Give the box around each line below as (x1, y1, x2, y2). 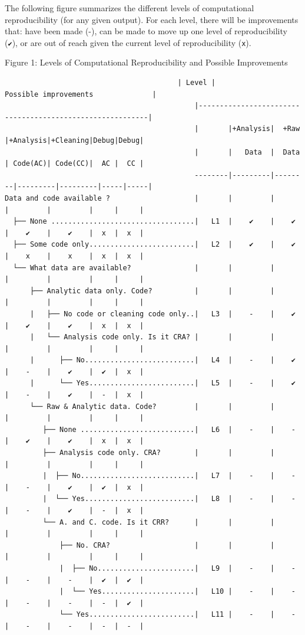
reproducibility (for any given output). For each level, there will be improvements (5, 13, 299, 25)
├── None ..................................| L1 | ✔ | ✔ (13, 217, 296, 226)
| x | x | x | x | (5, 251, 144, 260)
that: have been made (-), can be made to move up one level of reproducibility (5, 25, 287, 37)
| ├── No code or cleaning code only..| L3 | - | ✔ (29, 309, 296, 318)
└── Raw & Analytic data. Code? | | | (29, 402, 275, 411)
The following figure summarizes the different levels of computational (5, 2, 254, 14)
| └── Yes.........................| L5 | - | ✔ (29, 379, 296, 388)
